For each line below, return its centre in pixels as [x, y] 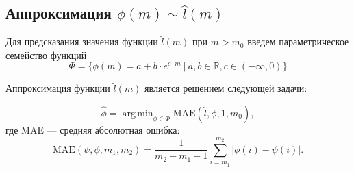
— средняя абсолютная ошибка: [113, 129]
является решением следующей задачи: [226, 88]
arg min [138, 113]
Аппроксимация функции [58, 88]
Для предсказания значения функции [82, 41]
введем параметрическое [298, 41]
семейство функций [46, 54]
